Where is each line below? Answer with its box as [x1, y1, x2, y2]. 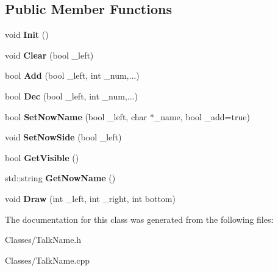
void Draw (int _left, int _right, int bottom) [5, 192, 176, 204]
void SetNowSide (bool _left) [5, 131, 122, 143]
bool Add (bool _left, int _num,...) [5, 69, 140, 82]
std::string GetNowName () [5, 172, 116, 184]
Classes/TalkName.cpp [5, 253, 90, 266]
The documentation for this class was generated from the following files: [5, 212, 274, 225]
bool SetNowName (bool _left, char [5, 110, 147, 123]
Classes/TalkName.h [5, 233, 82, 246]
